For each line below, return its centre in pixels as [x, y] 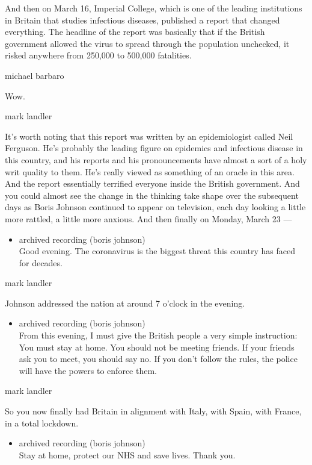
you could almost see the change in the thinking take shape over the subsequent [152, 195]
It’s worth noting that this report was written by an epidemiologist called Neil [149, 136]
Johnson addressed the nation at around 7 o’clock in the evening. [125, 303]
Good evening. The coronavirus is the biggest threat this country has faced [157, 251]
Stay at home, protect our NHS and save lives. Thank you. [127, 454]
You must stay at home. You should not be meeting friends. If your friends [157, 347]
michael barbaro [35, 75]
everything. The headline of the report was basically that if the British [135, 32]
